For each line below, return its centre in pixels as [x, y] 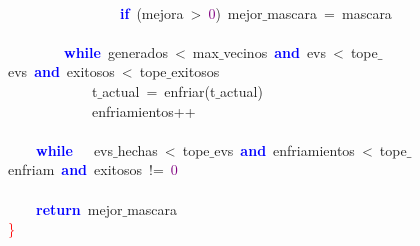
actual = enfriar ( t [159, 90]
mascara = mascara [329, 12]
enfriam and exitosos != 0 [93, 169]
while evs [75, 149]
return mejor [79, 208]
